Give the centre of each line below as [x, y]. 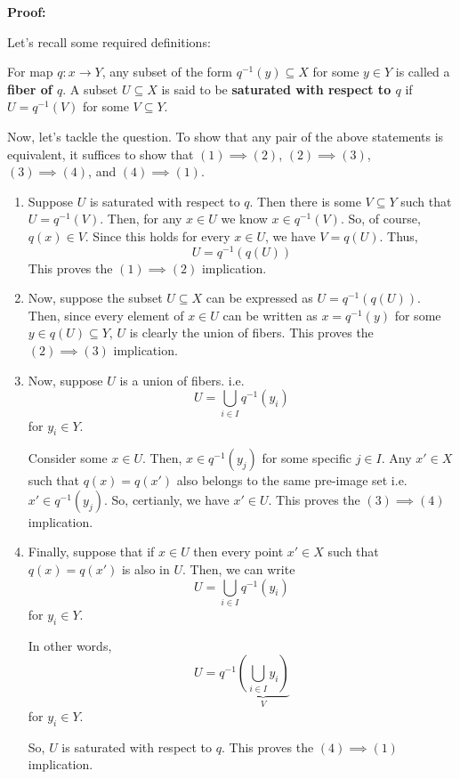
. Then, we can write [238, 569]
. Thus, [399, 235]
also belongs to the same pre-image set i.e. [292, 480]
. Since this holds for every [157, 235]
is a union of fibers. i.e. [182, 380]
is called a [423, 72]
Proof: [27, 12]
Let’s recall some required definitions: [109, 41]
